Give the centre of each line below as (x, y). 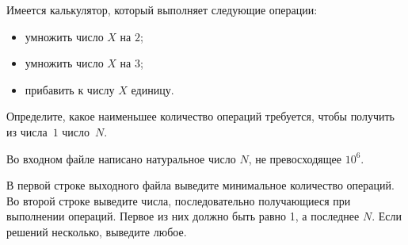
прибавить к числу (70, 89)
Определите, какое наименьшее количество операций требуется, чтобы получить (200, 116)
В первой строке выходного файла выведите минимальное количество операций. (200, 185)
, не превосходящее (295, 158)
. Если (387, 216)
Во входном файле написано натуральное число (121, 158)
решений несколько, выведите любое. (97, 231)
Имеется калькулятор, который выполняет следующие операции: (162, 10)
